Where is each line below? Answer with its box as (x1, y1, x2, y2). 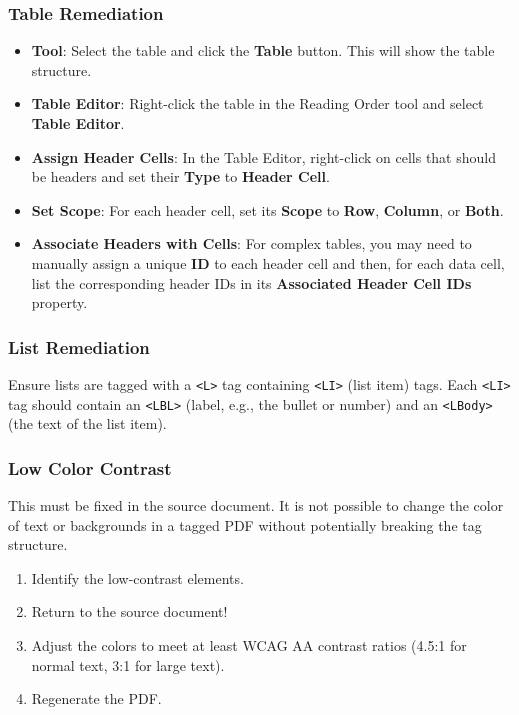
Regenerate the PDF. (31, 688, 162, 709)
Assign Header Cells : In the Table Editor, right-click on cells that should (31, 146, 496, 167)
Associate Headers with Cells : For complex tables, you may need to (31, 233, 472, 254)
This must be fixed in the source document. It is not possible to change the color (8, 495, 504, 516)
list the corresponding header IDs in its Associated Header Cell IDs (31, 272, 472, 293)
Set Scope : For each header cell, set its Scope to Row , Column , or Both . (31, 199, 504, 220)
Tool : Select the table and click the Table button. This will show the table (31, 40, 495, 61)
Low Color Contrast (8, 455, 172, 480)
